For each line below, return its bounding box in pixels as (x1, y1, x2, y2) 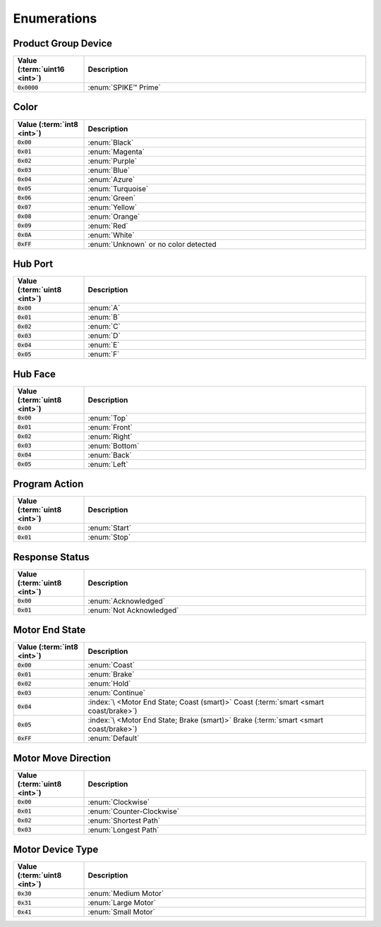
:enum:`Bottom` (87, 441, 140, 451)
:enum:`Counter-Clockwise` (87, 806, 180, 816)
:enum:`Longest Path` (87, 825, 159, 835)
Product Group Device (13, 37, 113, 49)
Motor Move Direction (13, 752, 111, 764)
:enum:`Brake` (87, 669, 135, 679)
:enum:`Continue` (87, 688, 146, 698)
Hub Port (13, 258, 53, 269)
